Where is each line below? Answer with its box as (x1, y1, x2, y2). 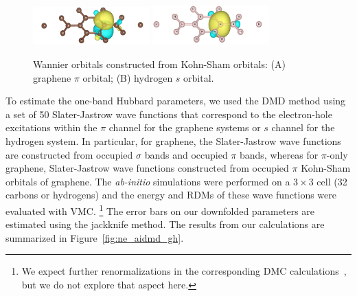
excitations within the (5, 120, 97, 135)
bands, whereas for (239, 147, 319, 161)
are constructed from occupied (5, 147, 133, 161)
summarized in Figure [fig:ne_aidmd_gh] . (5, 230, 184, 244)
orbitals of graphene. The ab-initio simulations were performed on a (5, 174, 290, 188)
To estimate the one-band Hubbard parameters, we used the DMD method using (5, 93, 346, 108)
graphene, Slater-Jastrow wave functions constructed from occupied (5, 161, 289, 175)
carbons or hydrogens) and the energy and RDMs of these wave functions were (5, 187, 337, 202)
